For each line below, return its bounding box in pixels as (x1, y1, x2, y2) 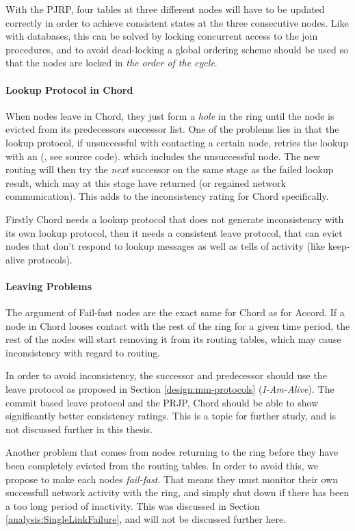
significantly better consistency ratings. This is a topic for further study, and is (5, 409, 337, 423)
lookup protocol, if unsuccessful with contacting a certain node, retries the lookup (5, 135, 349, 149)
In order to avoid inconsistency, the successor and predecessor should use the (5, 368, 327, 383)
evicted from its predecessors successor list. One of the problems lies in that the (5, 122, 339, 136)
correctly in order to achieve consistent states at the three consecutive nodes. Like (5, 15, 349, 29)
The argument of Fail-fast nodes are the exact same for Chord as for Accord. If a (5, 305, 345, 320)
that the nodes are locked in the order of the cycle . (5, 55, 218, 70)
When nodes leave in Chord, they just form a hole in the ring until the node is (5, 108, 334, 122)
